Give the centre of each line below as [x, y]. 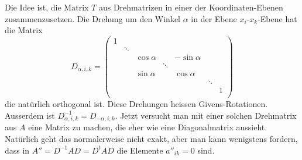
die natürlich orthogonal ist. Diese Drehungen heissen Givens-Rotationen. [136, 104]
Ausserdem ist [30, 115]
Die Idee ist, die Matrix [47, 7]
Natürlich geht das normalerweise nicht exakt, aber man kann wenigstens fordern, [151, 139]
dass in [17, 150]
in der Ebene [214, 18]
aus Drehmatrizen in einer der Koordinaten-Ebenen [191, 7]
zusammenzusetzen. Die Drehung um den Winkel [93, 18]
